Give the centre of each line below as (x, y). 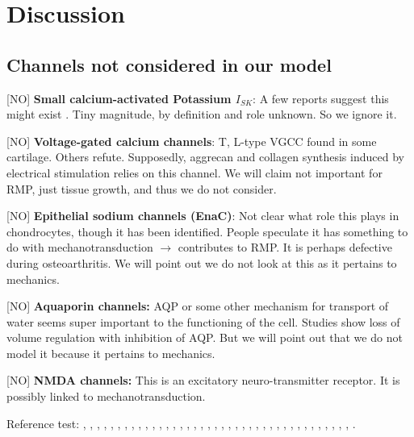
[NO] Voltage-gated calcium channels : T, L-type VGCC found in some (192, 141)
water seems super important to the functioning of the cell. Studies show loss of (203, 321)
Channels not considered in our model (169, 64)
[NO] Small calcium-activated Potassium (119, 98)
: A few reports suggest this (321, 98)
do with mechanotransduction (80, 247)
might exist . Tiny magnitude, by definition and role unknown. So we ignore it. (202, 114)
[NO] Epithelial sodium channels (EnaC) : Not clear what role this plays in (203, 216)
